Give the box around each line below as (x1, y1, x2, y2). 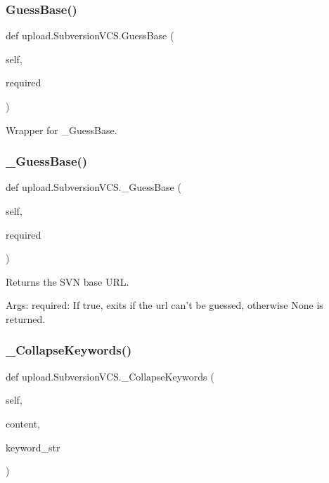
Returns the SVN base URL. (6, 274, 129, 289)
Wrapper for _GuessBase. (6, 122, 117, 137)
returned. (6, 311, 46, 326)
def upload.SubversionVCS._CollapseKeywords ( (6, 369, 214, 383)
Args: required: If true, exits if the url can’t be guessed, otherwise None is (6, 298, 323, 312)
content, (6, 416, 40, 430)
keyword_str (6, 439, 60, 454)
